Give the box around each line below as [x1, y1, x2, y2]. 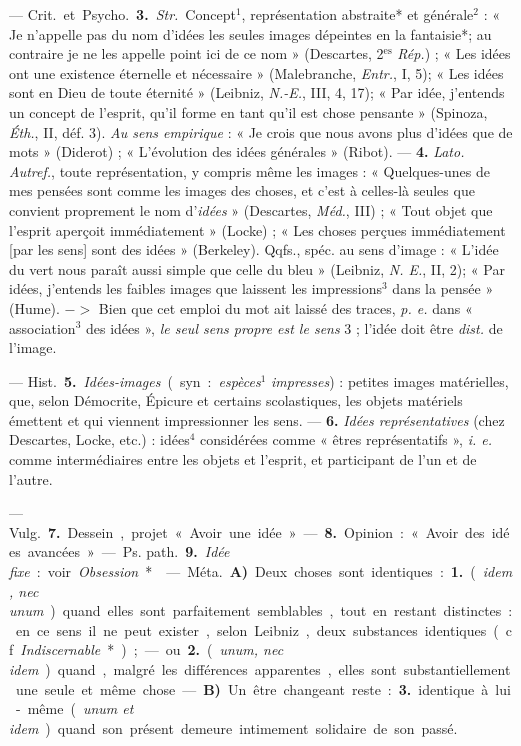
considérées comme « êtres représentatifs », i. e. [200, 429, 493, 450]
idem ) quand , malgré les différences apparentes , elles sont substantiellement [9, 659, 511, 679]
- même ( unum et [15, 698, 134, 719]
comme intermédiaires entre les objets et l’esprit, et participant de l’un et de [9, 449, 477, 470]
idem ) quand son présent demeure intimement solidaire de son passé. [9, 717, 458, 738]
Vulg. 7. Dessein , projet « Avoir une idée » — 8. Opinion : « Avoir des [9, 521, 485, 542]
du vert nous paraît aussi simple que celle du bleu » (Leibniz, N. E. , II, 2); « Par [9, 258, 505, 279]
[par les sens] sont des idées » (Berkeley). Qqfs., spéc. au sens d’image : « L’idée [9, 239, 499, 260]
